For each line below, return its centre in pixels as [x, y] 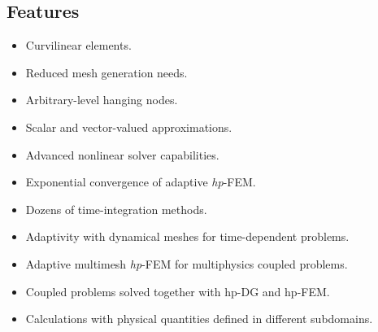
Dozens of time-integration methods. [116, 209]
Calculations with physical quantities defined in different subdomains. [199, 319]
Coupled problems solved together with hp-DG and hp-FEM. [178, 291]
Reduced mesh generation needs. [106, 72]
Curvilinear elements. [78, 45]
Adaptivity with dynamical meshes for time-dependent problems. [187, 236]
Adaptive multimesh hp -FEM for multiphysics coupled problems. [187, 263]
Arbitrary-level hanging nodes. [102, 100]
